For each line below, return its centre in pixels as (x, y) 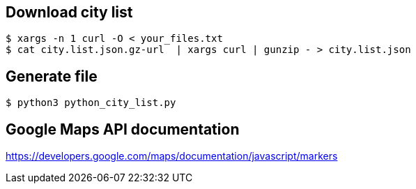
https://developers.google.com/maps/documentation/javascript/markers (172, 156)
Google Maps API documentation (123, 129)
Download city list (69, 12)
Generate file (52, 76)
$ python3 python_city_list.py (91, 103)
